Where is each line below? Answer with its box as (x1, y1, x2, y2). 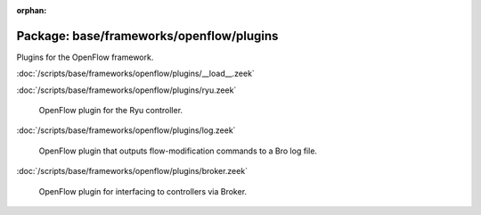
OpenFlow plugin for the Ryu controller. (38, 105, 183, 116)
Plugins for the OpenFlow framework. (16, 52, 154, 62)
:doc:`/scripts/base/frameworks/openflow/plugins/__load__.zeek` (16, 68, 256, 79)
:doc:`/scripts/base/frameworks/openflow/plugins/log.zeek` (16, 125, 236, 136)
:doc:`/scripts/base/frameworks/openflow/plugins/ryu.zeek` (16, 85, 237, 95)
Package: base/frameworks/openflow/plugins (16, 28, 279, 44)
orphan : (16, 5, 47, 15)
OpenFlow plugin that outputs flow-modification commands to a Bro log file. (38, 145, 318, 156)
